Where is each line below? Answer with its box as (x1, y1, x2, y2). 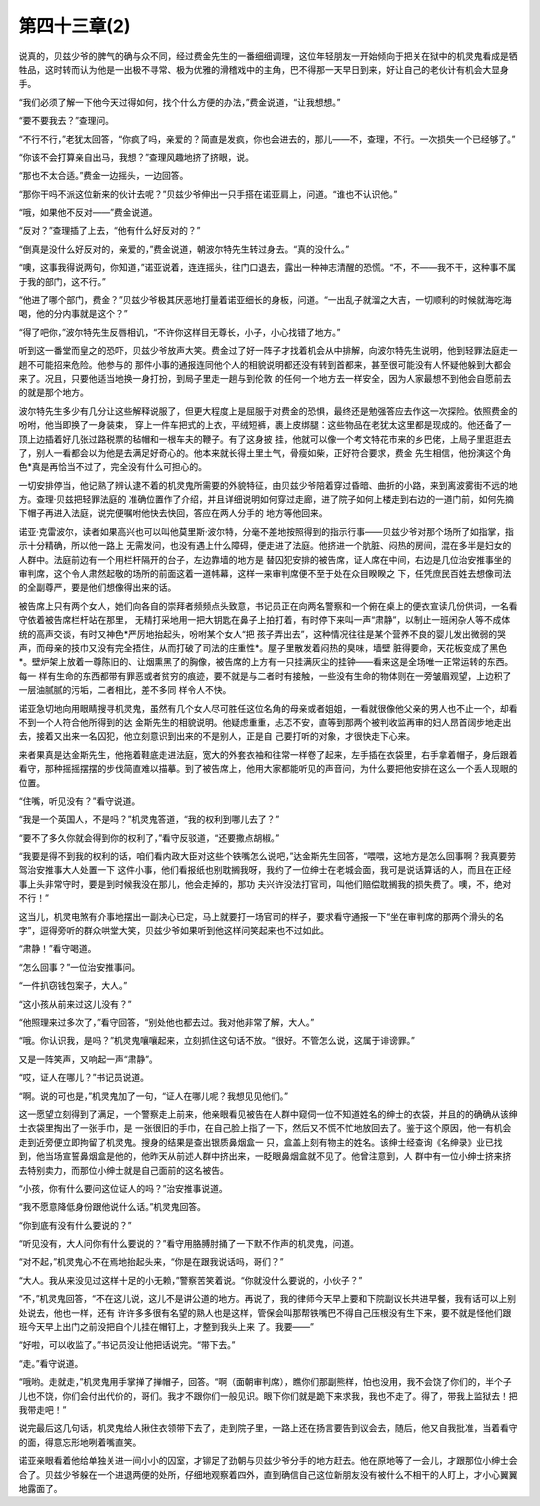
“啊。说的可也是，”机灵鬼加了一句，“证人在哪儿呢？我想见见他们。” (18, 1090, 289, 1102)
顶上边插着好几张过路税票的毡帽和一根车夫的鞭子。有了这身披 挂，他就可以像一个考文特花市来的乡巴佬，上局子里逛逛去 (18, 433, 512, 445)
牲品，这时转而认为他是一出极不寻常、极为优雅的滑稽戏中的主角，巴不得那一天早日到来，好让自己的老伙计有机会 (18, 63, 483, 75)
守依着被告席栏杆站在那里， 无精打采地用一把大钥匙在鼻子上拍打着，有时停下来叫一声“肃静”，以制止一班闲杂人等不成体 (18, 614, 511, 626)
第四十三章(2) (18, 15, 131, 37)
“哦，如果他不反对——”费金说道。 (18, 206, 159, 219)
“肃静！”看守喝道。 (18, 943, 97, 955)
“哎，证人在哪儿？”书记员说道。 (18, 1071, 150, 1084)
